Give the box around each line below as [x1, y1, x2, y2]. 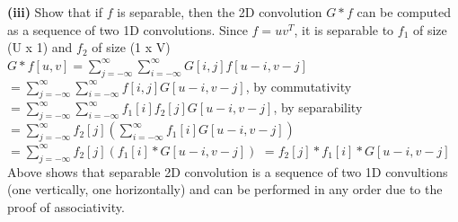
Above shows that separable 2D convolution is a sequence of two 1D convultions [7, 162, 448, 181]
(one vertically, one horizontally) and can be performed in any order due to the [7, 180, 443, 199]
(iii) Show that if [7, 3, 103, 21]
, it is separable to [294, 20, 394, 39]
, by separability [273, 98, 363, 117]
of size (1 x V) [92, 38, 171, 57]
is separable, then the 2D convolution [117, 3, 322, 21]
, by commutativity [245, 76, 352, 95]
